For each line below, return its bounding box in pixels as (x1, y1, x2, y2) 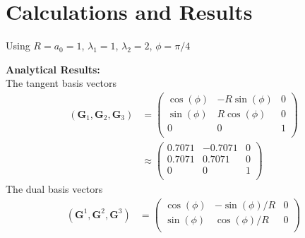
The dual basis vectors (6, 182, 103, 196)
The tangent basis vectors (6, 76, 116, 90)
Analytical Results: (6, 61, 100, 76)
